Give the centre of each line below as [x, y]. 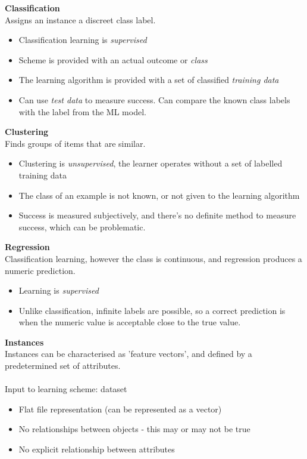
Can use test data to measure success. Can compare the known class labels [154, 99]
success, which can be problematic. [82, 227]
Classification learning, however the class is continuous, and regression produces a [153, 258]
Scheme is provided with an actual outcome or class [113, 59]
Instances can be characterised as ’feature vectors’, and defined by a [129, 354]
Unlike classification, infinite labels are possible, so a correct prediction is [152, 310]
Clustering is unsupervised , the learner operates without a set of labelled [151, 163]
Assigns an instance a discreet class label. [80, 19]
